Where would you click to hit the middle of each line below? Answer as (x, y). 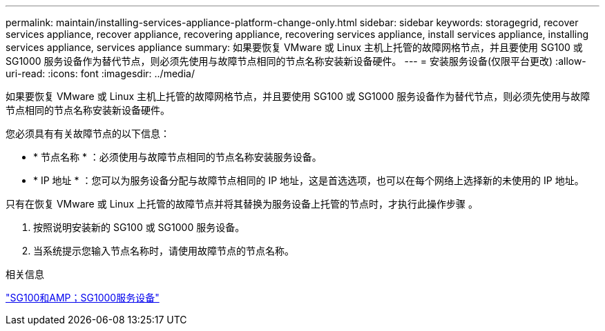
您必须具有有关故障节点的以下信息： (88, 133)
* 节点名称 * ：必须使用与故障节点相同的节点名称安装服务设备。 (177, 157)
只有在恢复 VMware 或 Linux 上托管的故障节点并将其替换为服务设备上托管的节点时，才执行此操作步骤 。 (242, 204)
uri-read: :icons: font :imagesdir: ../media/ (100, 73)
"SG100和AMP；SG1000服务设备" (83, 298)
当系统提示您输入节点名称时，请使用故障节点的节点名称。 (164, 251)
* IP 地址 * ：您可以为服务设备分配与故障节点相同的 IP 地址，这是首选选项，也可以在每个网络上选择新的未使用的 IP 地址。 (309, 180)
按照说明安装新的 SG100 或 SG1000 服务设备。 (139, 227)
